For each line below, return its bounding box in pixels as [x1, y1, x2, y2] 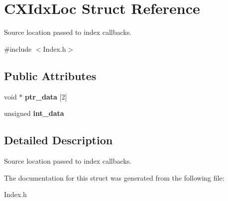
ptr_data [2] [25, 91, 67, 101]
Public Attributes [4, 68, 97, 83]
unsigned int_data [4, 108, 64, 118]
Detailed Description [4, 132, 113, 148]
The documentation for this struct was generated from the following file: [4, 172, 225, 183]
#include [4, 43, 32, 54]
